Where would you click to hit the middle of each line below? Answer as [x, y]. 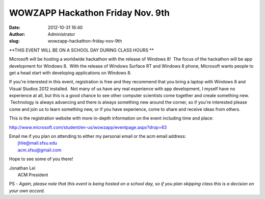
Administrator [62, 34]
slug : [14, 41]
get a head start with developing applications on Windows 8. [70, 73]
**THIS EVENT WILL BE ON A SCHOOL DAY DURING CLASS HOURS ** [81, 50]
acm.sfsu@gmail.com [40, 150]
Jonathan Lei [22, 168]
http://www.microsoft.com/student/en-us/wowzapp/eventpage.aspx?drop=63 [88, 127]
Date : [15, 27]
